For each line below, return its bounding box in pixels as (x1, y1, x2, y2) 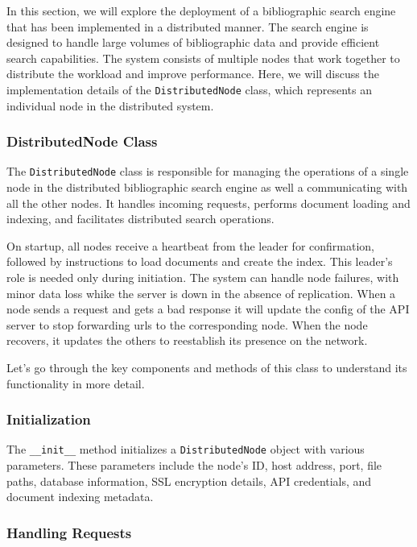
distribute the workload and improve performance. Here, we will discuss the (6, 65, 379, 82)
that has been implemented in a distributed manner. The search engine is (6, 18, 369, 35)
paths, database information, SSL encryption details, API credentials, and (6, 472, 372, 489)
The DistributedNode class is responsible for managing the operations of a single (6, 163, 409, 180)
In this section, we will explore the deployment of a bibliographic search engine (6, 2, 396, 19)
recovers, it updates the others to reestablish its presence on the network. (6, 332, 368, 349)
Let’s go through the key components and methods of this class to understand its (6, 359, 407, 376)
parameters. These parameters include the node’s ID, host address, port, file (6, 457, 382, 474)
